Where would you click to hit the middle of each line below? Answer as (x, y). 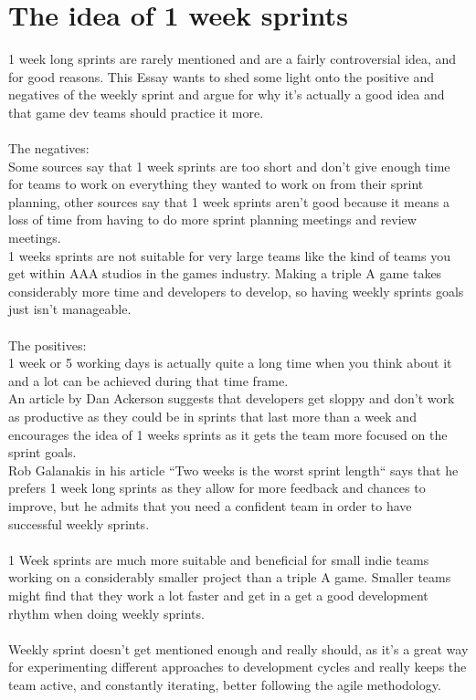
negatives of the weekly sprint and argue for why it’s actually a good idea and (227, 94)
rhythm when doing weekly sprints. (106, 613)
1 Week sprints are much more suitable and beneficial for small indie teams (219, 559)
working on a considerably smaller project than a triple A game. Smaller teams (230, 577)
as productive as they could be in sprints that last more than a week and (212, 416)
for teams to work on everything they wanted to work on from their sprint (216, 184)
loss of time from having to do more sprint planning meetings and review (212, 219)
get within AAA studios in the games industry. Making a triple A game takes (225, 273)
